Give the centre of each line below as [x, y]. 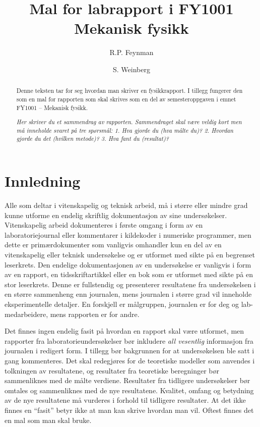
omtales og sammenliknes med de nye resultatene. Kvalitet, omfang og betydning [129, 390]
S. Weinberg [132, 69]
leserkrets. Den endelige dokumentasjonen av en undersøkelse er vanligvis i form [128, 264]
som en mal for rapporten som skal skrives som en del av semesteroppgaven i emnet [126, 99]
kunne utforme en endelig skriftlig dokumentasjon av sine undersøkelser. [116, 215]
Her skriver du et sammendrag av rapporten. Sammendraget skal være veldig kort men [129, 122]
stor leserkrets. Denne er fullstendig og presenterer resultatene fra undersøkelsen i [130, 284]
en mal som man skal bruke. [48, 420]
